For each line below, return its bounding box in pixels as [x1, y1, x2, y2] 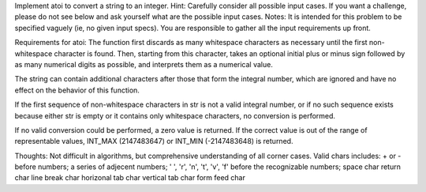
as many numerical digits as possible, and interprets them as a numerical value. [14, 59, 274, 69]
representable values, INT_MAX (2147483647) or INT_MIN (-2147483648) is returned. [14, 137, 293, 146]
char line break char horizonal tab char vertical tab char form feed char [14, 173, 246, 183]
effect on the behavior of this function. [14, 85, 140, 95]
